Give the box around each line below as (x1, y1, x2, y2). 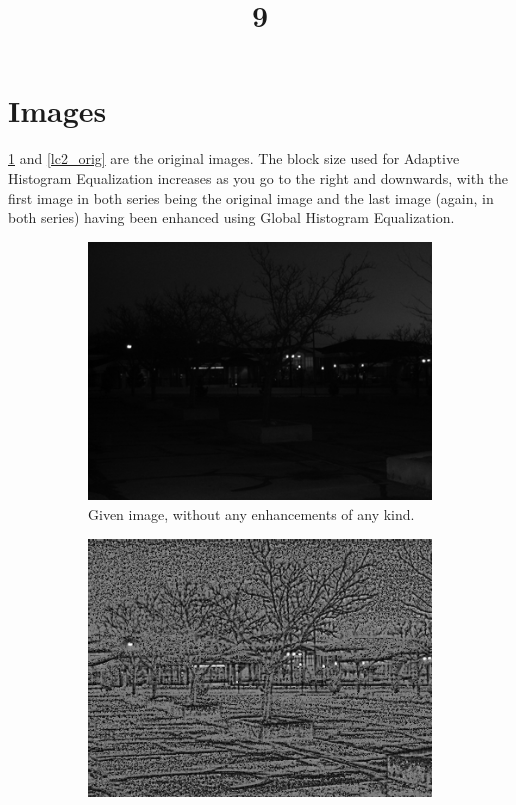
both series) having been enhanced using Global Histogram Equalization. (8, 207, 455, 228)
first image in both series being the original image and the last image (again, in (8, 187, 494, 208)
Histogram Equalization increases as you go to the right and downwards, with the (8, 167, 509, 188)
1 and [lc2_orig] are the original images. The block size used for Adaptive (8, 148, 460, 169)
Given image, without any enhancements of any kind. (88, 503, 415, 524)
